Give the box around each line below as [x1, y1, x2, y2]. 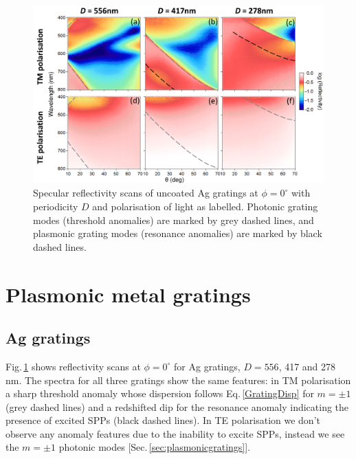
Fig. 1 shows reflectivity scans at [5, 359, 141, 373]
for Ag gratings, [174, 359, 241, 373]
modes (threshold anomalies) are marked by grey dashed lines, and [33, 212, 314, 227]
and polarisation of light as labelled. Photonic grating [92, 199, 318, 213]
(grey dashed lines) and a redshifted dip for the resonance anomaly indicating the [5, 399, 349, 414]
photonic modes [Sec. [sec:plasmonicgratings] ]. [58, 440, 251, 454]
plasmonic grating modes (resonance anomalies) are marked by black [33, 226, 322, 240]
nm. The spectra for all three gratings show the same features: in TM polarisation [5, 372, 351, 387]
